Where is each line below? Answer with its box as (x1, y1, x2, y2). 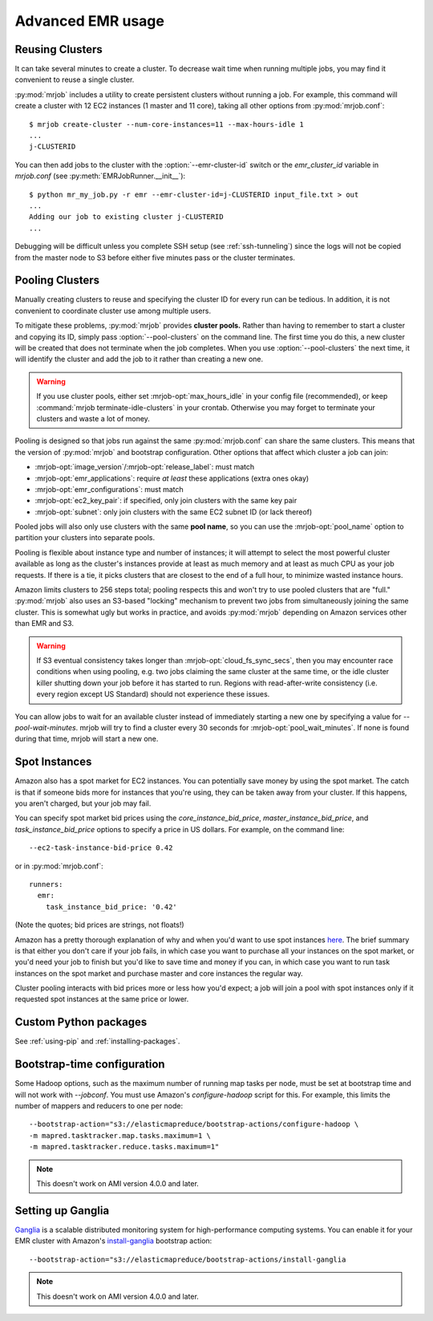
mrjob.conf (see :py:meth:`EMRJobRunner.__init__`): (14, 171, 186, 181)
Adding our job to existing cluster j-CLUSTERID (29, 213, 224, 222)
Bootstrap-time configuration (14, 1058, 165, 1071)
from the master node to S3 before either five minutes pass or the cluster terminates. (14, 253, 296, 262)
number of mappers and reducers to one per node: (14, 1101, 184, 1111)
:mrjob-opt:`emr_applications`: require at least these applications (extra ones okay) (34, 474, 310, 483)
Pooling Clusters (14, 274, 100, 287)
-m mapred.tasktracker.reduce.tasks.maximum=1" (29, 1142, 220, 1152)
